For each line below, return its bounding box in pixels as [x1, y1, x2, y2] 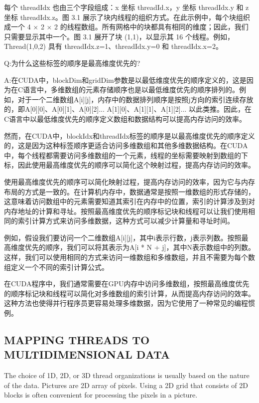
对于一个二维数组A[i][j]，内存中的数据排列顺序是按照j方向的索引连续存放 [17, 94, 254, 104]
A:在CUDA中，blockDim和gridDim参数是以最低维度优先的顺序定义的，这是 [4, 74, 247, 85]
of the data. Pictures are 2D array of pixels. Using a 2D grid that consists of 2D [4, 380, 248, 390]
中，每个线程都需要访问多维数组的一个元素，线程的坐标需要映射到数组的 [4, 150, 241, 160]
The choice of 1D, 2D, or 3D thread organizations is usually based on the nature [4, 370, 250, 381]
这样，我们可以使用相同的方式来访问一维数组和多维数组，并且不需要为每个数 [4, 252, 255, 262]
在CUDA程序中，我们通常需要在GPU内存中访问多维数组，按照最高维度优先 [4, 278, 250, 289]
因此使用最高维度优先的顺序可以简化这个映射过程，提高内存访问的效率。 [17, 160, 255, 170]
